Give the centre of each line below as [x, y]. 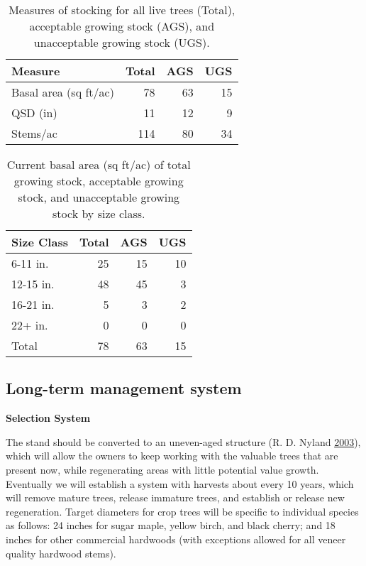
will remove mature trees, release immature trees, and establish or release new [175, 497]
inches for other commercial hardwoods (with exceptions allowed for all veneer [176, 539]
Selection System [48, 418]
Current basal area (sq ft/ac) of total [99, 164]
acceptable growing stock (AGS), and [122, 26]
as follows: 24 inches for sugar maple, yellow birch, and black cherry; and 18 [171, 525]
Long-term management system [124, 388]
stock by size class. [99, 213]
